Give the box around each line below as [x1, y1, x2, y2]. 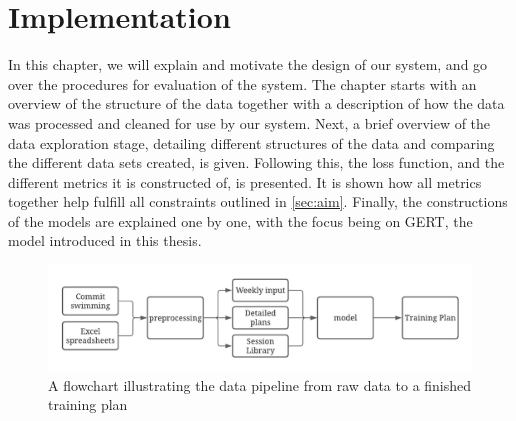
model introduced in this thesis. [8, 230, 202, 251]
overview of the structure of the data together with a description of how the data [8, 93, 505, 114]
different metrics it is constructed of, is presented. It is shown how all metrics [8, 171, 482, 192]
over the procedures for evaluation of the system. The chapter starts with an [8, 73, 477, 94]
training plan [48, 394, 128, 415]
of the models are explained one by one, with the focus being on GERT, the [8, 210, 473, 231]
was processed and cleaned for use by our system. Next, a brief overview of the [8, 112, 491, 133]
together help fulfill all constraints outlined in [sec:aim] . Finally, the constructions [8, 191, 508, 212]
